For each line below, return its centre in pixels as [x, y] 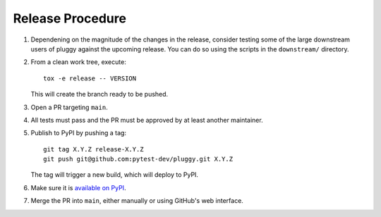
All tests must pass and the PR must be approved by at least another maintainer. [147, 120]
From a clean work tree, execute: [78, 62]
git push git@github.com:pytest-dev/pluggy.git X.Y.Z [138, 159]
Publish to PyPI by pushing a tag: [79, 133]
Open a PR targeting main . [69, 107]
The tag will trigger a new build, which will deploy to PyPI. [115, 175]
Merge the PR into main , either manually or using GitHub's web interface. [137, 201]
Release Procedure [70, 18]
